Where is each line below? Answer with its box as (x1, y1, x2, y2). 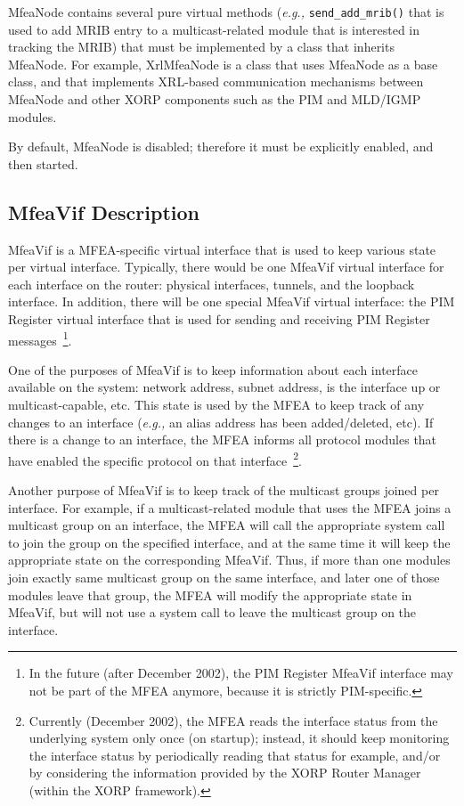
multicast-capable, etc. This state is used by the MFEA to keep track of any (8, 395, 425, 414)
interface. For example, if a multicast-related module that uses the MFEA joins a (8, 498, 452, 517)
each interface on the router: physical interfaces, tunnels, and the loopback (8, 274, 415, 293)
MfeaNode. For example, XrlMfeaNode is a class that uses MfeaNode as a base (8, 54, 438, 73)
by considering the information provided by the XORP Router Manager (28, 763, 421, 782)
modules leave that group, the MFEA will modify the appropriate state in (8, 585, 412, 604)
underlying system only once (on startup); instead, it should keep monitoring (28, 729, 450, 747)
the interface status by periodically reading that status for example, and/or (28, 745, 441, 764)
